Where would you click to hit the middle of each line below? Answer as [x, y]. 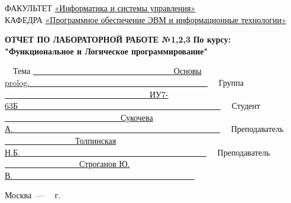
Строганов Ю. [104, 164]
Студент [246, 106]
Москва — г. [33, 195]
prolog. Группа [124, 82]
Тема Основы [107, 71]
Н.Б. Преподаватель [138, 152]
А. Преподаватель [144, 129]
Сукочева [137, 117]
